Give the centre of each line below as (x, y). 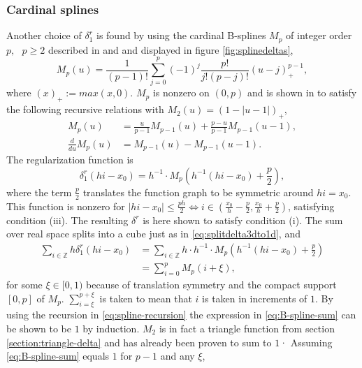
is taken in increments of (255, 298)
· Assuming (306, 342)
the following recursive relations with (85, 109)
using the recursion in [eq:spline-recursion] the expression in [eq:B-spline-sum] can (181, 315)
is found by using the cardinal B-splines (181, 35)
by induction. (111, 328)
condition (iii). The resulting (67, 220)
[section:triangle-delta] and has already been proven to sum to (139, 342)
